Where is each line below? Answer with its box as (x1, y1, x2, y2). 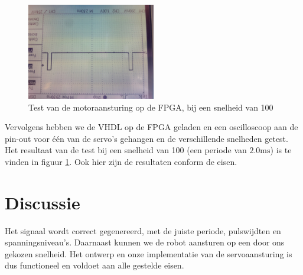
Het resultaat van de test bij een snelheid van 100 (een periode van (5, 144, 247, 156)
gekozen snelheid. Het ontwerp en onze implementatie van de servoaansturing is (5, 247, 292, 260)
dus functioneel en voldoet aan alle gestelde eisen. (5, 259, 184, 271)
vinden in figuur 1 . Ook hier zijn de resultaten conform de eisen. (5, 155, 237, 167)
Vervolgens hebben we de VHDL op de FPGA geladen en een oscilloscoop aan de (5, 121, 298, 133)
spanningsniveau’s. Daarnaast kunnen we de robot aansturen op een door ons (5, 236, 285, 248)
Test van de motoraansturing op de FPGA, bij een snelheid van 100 (28, 101, 273, 113)
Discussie (5, 190, 80, 214)
